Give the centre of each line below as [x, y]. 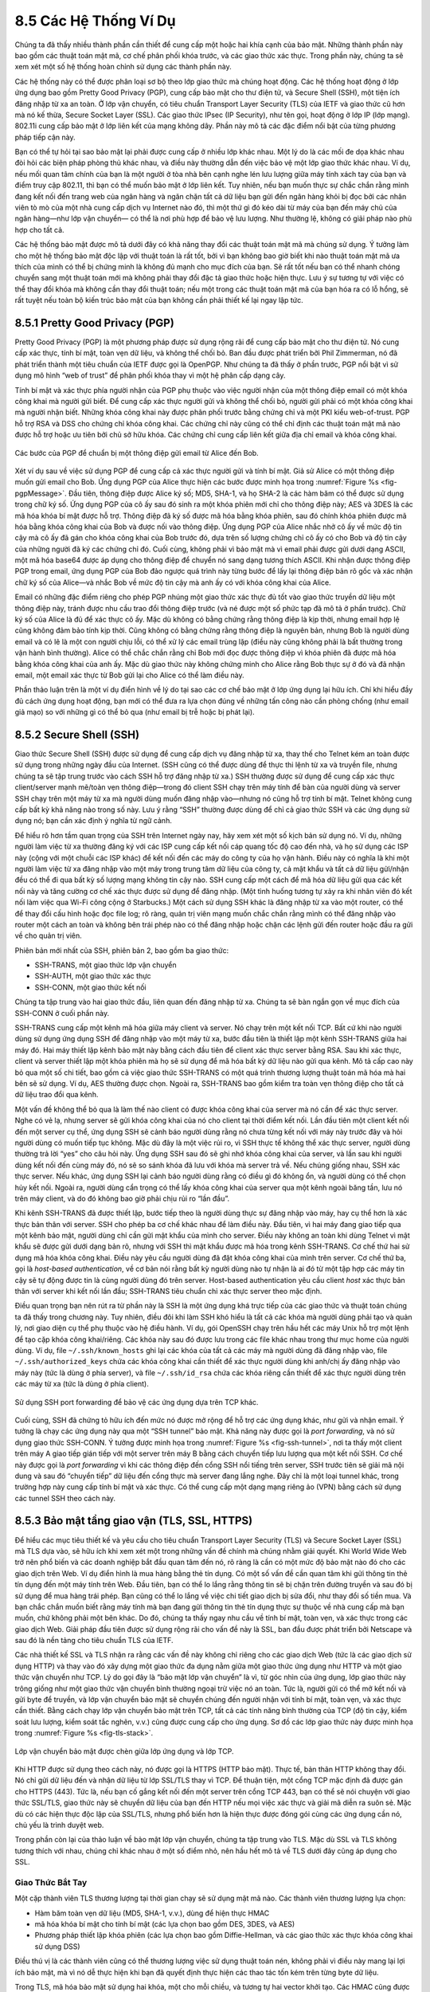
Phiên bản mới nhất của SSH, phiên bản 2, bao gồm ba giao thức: [122, 950]
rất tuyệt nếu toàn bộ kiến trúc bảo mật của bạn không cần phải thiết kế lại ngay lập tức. [159, 300]
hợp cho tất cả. [39, 229]
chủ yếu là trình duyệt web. [59, 1825]
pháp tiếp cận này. [45, 137]
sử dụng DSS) [57, 1946]
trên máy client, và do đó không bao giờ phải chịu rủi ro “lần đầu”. [122, 1198]
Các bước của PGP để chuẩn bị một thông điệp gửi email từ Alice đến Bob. [137, 453]
